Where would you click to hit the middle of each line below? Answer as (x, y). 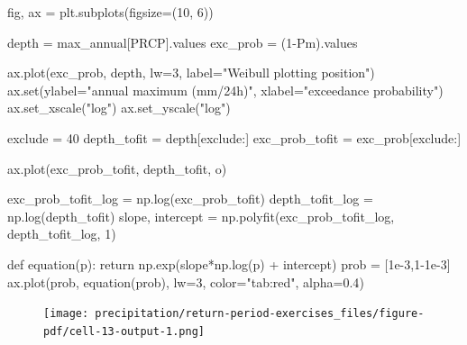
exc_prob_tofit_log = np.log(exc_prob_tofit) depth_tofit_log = (190, 199)
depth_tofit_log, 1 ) (62, 234)
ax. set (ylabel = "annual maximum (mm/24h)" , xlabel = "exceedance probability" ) (225, 90)
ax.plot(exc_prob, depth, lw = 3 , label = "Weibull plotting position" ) (191, 73)
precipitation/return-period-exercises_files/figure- (260, 314)
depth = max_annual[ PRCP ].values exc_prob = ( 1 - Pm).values (183, 42)
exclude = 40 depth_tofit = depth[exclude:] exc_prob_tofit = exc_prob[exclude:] (234, 137)
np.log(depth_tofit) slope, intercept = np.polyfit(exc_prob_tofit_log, (201, 216)
